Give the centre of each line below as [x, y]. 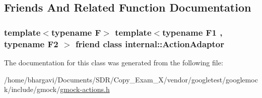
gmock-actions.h [85, 89]
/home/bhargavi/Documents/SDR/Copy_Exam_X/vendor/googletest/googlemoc [131, 79]
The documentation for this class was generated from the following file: [114, 62]
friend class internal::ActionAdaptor [150, 43]
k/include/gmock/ [32, 89]
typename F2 [31, 43]
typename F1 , [192, 32]
